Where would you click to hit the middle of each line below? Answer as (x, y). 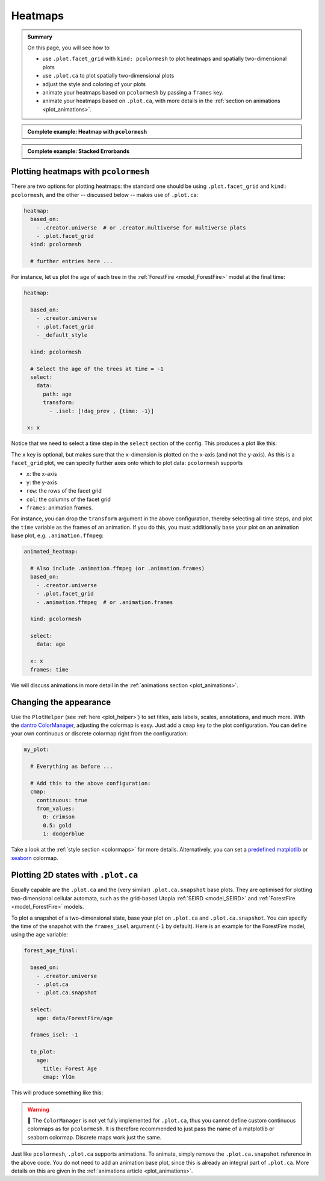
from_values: (56, 809)
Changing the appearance (61, 703)
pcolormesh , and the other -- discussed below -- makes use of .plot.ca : (105, 195)
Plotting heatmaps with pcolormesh (80, 172)
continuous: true (62, 800)
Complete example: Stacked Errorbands (78, 151)
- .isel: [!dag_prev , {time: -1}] (102, 411)
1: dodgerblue (63, 834)
